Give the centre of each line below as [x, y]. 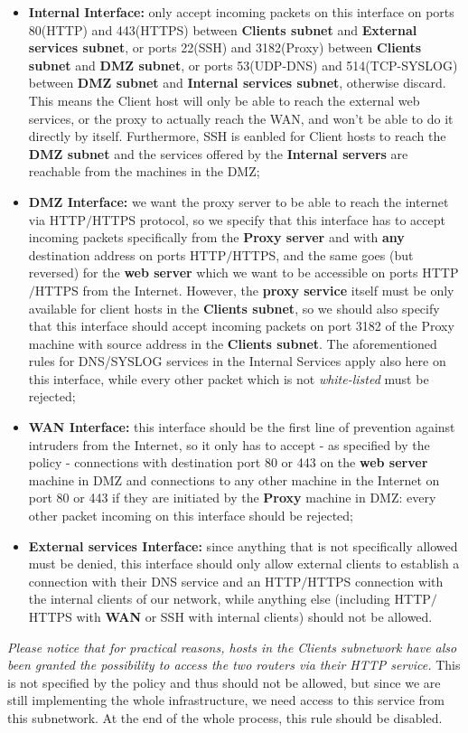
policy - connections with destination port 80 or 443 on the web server [228, 462]
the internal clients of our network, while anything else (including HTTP [229, 599]
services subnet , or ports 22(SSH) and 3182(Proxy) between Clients [225, 47]
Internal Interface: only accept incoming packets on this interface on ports [241, 12]
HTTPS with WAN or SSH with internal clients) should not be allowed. [230, 616]
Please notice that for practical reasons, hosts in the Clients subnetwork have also [232, 647]
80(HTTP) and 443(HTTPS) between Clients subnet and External [223, 29]
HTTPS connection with [375, 581]
